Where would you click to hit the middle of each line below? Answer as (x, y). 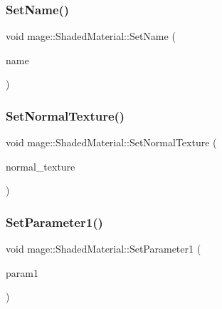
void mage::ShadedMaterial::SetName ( (91, 36)
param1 (22, 272)
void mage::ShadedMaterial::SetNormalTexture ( (111, 142)
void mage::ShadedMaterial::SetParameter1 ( (104, 249)
